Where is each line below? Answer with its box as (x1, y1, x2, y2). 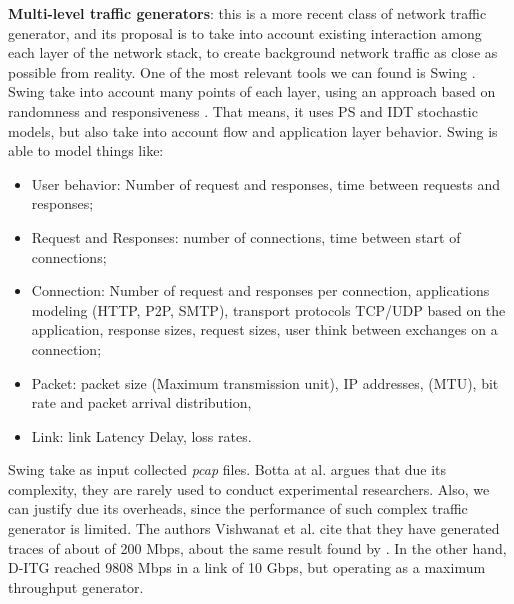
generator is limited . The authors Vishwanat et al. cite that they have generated (8, 518, 500, 539)
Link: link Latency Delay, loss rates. (31, 425, 252, 446)
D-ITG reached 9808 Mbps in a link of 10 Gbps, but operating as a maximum (8, 557, 486, 578)
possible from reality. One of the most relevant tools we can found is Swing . (8, 61, 476, 82)
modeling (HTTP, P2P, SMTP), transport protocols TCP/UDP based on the (31, 299, 506, 320)
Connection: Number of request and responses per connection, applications (31, 280, 490, 301)
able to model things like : (8, 140, 164, 161)
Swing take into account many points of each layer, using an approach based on (8, 81, 496, 102)
